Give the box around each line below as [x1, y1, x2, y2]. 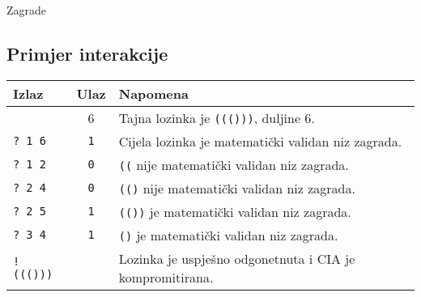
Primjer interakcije [6, 40, 168, 66]
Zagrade [6, 2, 47, 18]
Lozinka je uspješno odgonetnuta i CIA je [118, 248, 355, 268]
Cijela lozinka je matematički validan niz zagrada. [118, 131, 402, 151]
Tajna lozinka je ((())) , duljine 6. [118, 108, 315, 127]
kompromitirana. [118, 267, 214, 286]
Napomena [118, 83, 189, 103]
